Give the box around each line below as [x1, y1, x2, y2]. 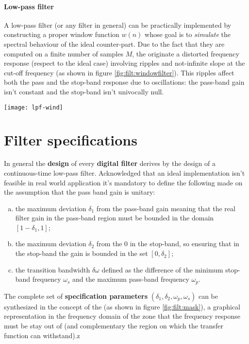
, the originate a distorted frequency [132, 48, 239, 58]
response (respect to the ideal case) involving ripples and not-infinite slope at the [4, 58, 245, 68]
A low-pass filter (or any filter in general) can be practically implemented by [4, 19, 232, 30]
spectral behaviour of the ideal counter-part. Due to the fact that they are [4, 38, 225, 49]
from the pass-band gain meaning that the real [96, 203, 235, 213]
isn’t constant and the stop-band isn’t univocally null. [4, 86, 164, 96]
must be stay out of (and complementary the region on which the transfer [4, 320, 223, 330]
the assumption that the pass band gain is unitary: [4, 187, 155, 197]
